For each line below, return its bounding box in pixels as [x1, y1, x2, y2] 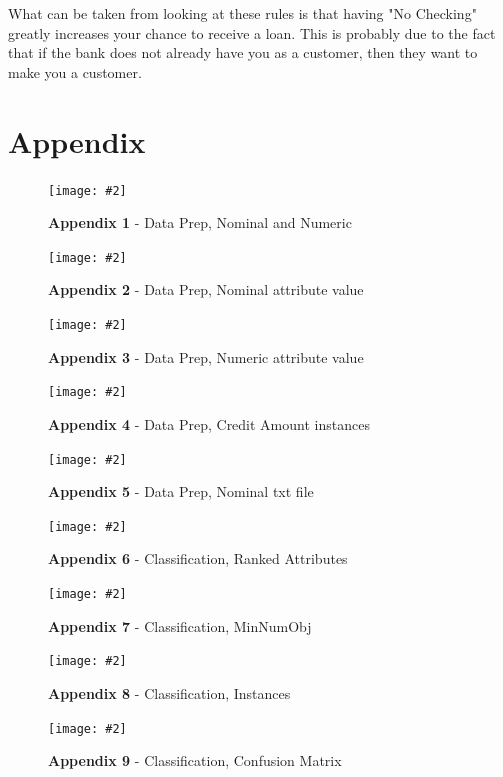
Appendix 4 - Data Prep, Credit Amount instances [48, 413, 370, 434]
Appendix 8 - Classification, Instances [48, 682, 291, 703]
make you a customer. [8, 61, 142, 82]
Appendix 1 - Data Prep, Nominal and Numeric [48, 212, 352, 233]
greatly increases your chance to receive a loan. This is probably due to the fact [8, 22, 496, 43]
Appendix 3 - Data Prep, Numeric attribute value [48, 346, 364, 367]
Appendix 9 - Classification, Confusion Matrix [48, 750, 342, 771]
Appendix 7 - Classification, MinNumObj [48, 615, 312, 636]
